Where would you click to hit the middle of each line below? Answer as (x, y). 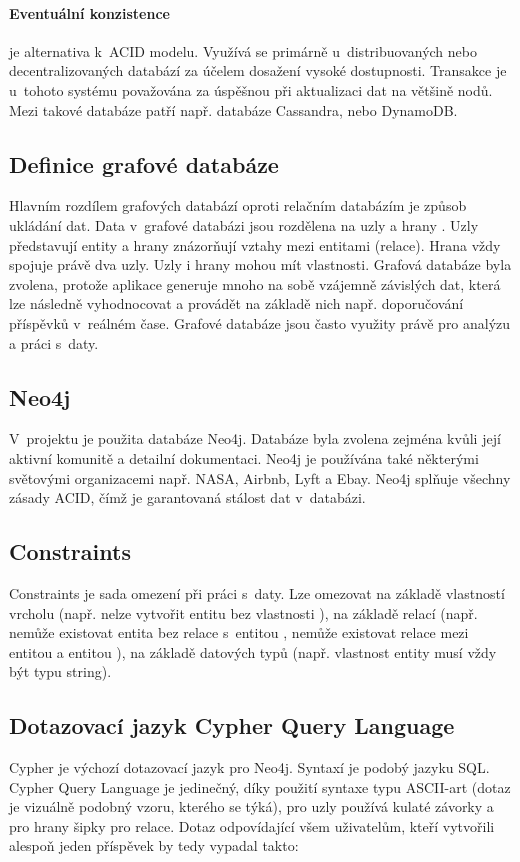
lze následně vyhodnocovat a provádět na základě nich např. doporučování (236, 303)
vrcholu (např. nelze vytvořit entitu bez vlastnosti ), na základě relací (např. (243, 612)
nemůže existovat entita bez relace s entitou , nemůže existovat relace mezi (239, 632)
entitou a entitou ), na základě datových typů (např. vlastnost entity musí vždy (253, 651)
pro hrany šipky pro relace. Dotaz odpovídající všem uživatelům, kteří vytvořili (252, 825)
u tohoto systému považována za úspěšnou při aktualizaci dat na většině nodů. (251, 89)
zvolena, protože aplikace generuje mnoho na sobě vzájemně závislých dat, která (255, 283)
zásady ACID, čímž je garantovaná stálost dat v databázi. (187, 497)
